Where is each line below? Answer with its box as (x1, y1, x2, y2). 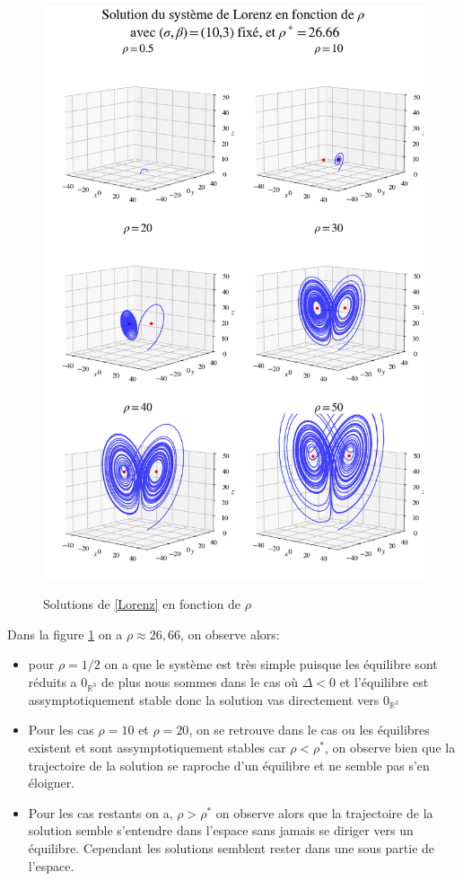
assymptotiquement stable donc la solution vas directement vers (28, 690, 380, 709)
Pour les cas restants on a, (28, 803, 173, 822)
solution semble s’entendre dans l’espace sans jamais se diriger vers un (28, 821, 414, 840)
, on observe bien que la (324, 738, 456, 757)
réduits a (28, 672, 77, 691)
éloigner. (28, 773, 75, 792)
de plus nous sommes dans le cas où (101, 672, 298, 691)
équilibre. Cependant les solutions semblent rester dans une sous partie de (28, 839, 435, 858)
